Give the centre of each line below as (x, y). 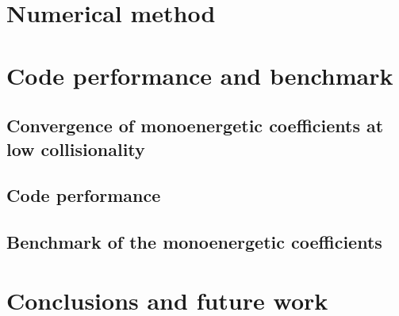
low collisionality (76, 148)
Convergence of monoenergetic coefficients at (195, 126)
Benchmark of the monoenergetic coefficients (194, 242)
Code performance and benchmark (200, 75)
